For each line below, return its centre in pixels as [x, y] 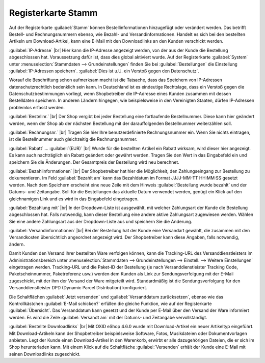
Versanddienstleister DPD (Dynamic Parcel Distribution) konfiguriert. [78, 288]
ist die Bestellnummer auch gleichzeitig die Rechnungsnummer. [73, 139]
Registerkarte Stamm [53, 13]
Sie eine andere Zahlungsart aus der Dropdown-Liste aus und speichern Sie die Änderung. [101, 221]
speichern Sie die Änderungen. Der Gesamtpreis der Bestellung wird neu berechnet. [94, 162]
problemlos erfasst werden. [37, 107]
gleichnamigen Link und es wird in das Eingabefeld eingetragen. [74, 199]
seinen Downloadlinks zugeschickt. [45, 354]
